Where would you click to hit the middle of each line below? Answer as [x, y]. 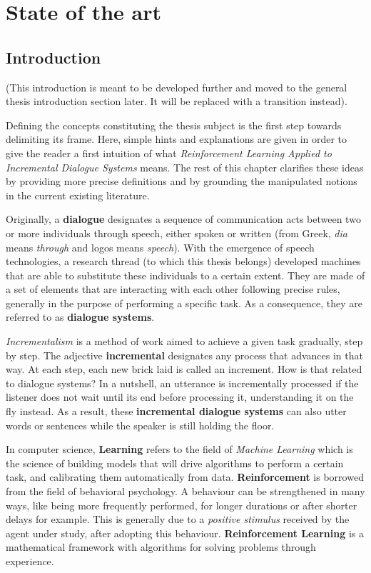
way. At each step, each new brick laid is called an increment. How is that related [184, 369]
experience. [30, 560]
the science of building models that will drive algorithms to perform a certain [175, 463]
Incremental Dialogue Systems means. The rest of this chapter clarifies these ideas [185, 167]
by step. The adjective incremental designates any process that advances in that [184, 355]
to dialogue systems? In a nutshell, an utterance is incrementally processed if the [182, 383]
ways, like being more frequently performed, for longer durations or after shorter [182, 505]
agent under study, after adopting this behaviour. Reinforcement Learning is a [185, 533]
